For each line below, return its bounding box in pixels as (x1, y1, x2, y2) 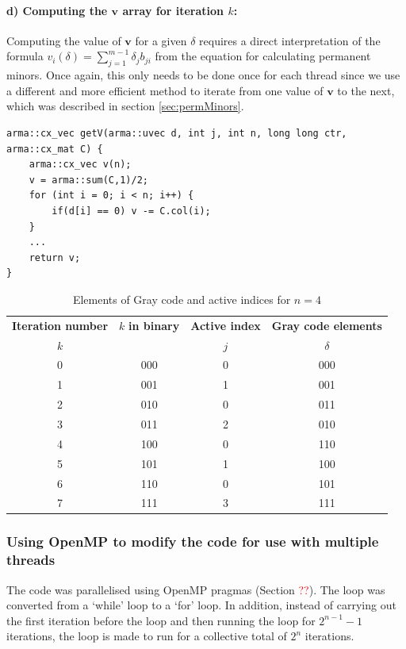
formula (6, 48, 44, 64)
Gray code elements (271, 317, 382, 333)
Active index (190, 317, 261, 333)
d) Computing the (6, 2, 108, 18)
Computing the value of (6, 32, 121, 48)
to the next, (337, 82, 395, 98)
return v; (29, 252, 81, 263)
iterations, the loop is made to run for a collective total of (6, 628, 287, 644)
